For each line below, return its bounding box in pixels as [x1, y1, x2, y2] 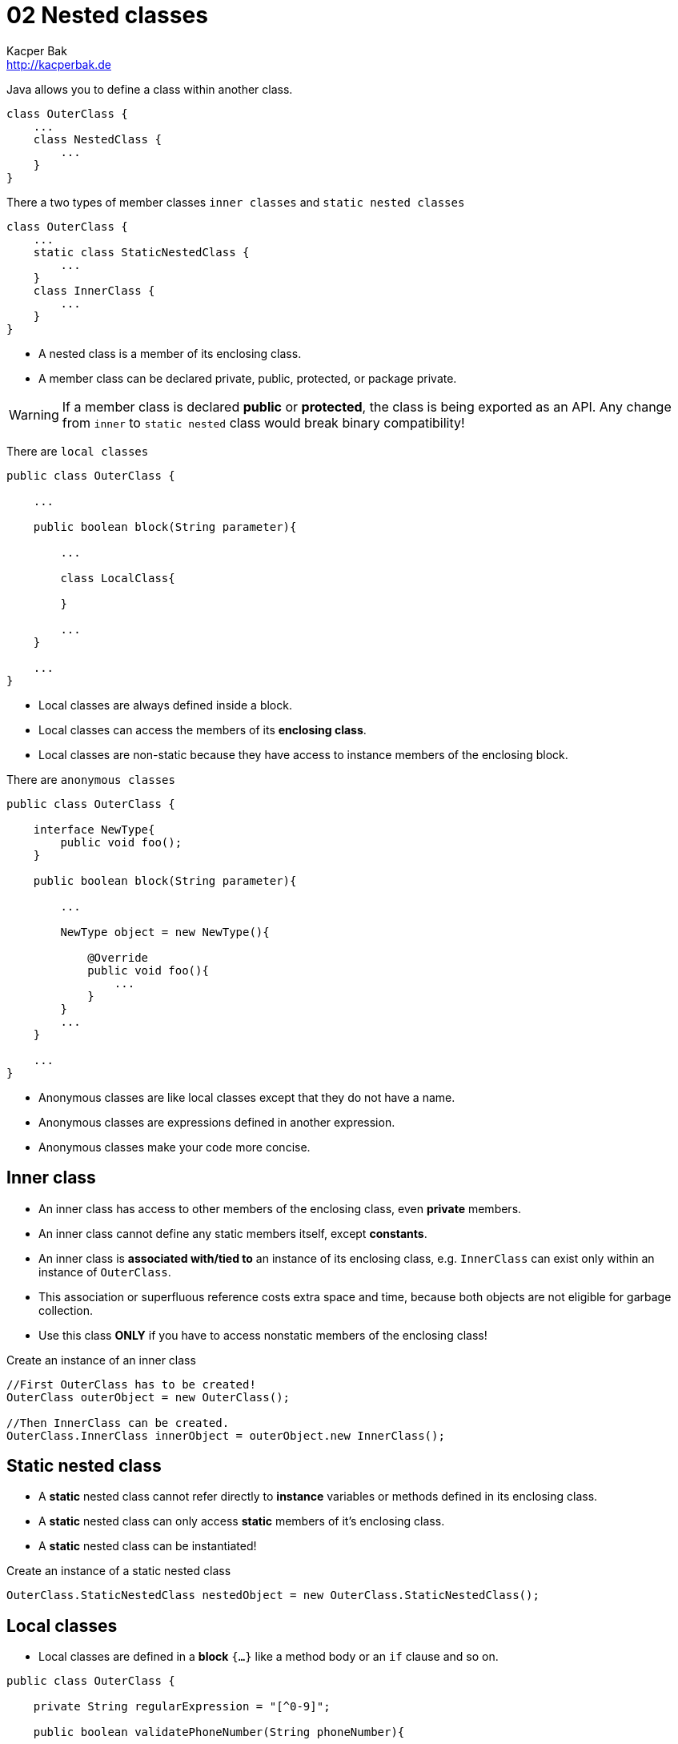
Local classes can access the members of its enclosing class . [38, 722, 367, 737]
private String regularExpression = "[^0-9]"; [33, 1700, 331, 1714]
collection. [38, 1303, 94, 1317]
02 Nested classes [6, 2, 208, 29]
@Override [87, 950, 149, 964]
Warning [9, 406, 59, 423]
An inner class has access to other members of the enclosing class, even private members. [38, 1201, 522, 1216]
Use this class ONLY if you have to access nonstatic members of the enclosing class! [38, 1328, 487, 1342]
